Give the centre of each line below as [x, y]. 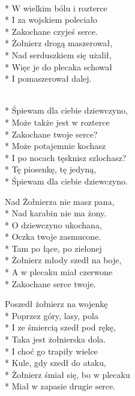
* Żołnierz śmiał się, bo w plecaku [67, 374]
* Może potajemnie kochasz [55, 146]
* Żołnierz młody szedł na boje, [63, 260]
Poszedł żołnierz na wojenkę [56, 304]
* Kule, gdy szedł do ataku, [55, 363]
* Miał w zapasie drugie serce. [60, 386]
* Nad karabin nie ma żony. [56, 213]
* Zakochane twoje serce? [51, 134]
